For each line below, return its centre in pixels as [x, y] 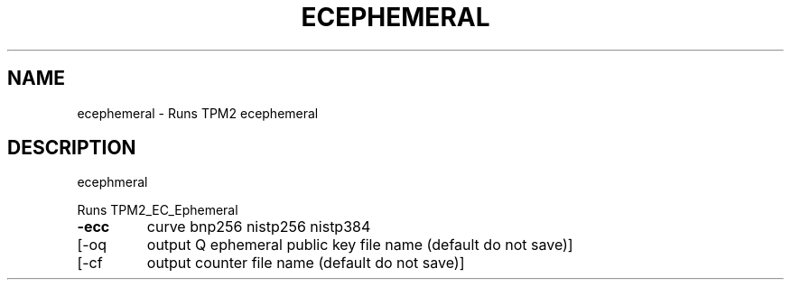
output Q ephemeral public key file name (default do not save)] [360, 245]
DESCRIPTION [72, 148]
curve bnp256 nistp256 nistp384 [259, 227]
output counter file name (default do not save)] [306, 263]
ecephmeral [112, 182]
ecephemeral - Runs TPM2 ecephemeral [198, 113]
